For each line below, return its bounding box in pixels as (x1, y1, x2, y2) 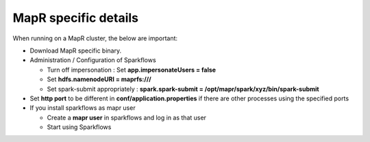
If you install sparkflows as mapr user (29, 104, 136, 112)
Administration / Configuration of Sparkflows (29, 56, 157, 64)
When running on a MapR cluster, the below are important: (12, 34, 178, 42)
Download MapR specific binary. (29, 46, 122, 55)
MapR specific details (12, 10, 138, 25)
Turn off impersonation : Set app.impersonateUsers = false (47, 66, 216, 74)
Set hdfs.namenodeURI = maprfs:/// (47, 75, 151, 83)
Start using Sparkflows (47, 123, 112, 131)
